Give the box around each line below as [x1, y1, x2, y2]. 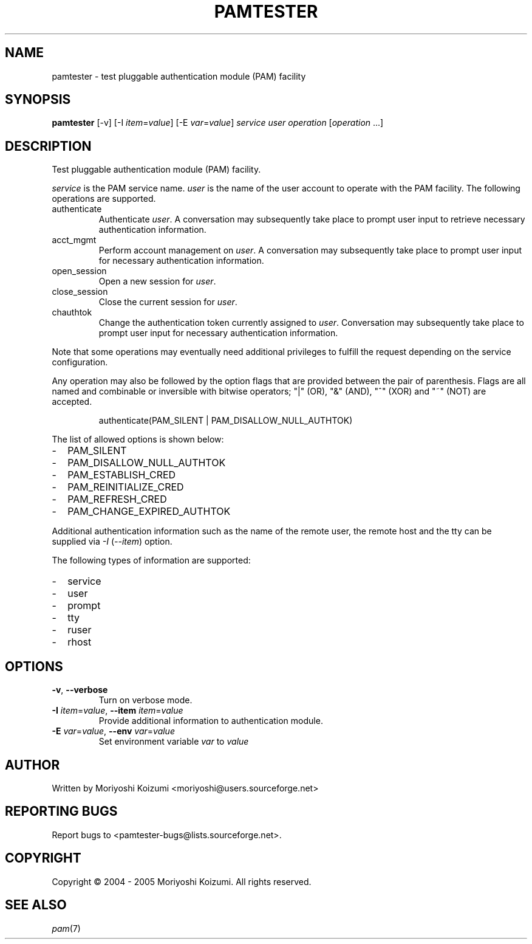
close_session [52, 286, 108, 297]
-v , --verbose [52, 684, 108, 695]
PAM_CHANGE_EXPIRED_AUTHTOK [67, 505, 231, 518]
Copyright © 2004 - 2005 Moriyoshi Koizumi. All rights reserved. [52, 876, 312, 887]
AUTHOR [5, 757, 60, 773]
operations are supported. [52, 193, 156, 204]
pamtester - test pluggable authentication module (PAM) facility [52, 71, 306, 81]
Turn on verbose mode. [98, 695, 193, 706]
